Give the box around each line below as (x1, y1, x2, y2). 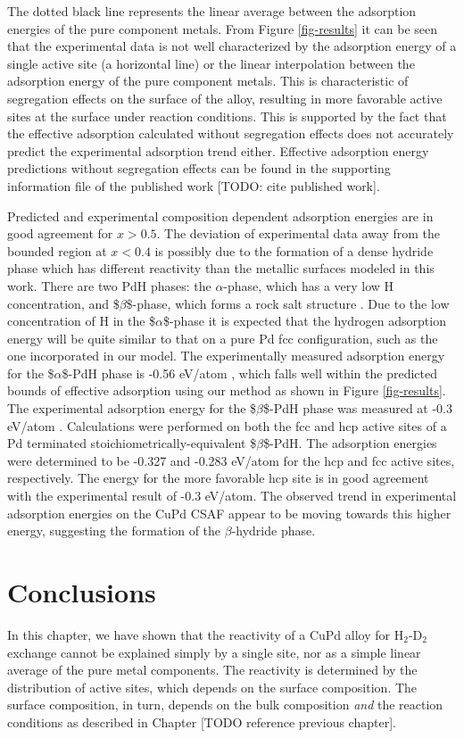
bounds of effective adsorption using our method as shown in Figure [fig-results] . (7, 381, 446, 400)
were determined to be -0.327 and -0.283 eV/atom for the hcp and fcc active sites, (7, 451, 455, 469)
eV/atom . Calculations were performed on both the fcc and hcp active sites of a (7, 416, 447, 435)
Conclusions (7, 574, 156, 609)
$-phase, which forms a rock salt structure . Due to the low (126, 294, 450, 312)
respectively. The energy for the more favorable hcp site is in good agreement (7, 469, 429, 487)
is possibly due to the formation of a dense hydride (154, 241, 434, 260)
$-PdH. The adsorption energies (263, 434, 437, 452)
